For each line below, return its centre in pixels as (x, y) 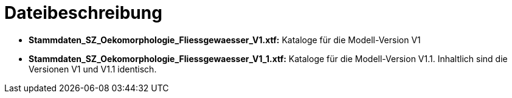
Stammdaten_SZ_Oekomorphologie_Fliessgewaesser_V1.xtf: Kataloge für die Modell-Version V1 (225, 40)
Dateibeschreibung (83, 13)
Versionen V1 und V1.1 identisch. (93, 69)
